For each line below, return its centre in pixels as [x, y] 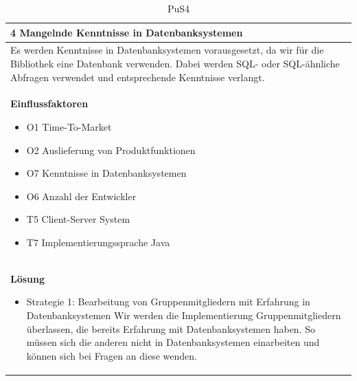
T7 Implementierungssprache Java [98, 242]
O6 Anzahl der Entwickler [81, 196]
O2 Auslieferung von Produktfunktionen [111, 150]
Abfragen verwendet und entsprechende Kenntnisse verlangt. [138, 77]
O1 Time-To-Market [69, 127]
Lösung [28, 278]
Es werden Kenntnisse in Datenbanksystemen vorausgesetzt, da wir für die [167, 50]
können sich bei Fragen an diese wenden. [112, 355]
